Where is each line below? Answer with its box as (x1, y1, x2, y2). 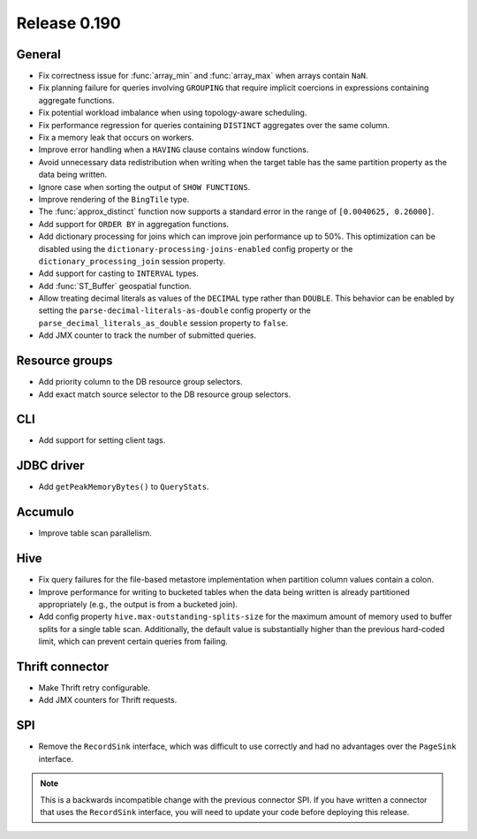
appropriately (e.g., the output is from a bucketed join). (38, 599, 238, 609)
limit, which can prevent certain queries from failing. (38, 637, 229, 647)
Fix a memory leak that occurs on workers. (38, 133, 194, 143)
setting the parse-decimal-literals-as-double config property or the (38, 305, 311, 316)
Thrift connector (16, 659, 110, 674)
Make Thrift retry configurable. (38, 683, 150, 693)
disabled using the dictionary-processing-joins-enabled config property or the (38, 243, 353, 254)
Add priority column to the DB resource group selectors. (38, 377, 243, 387)
